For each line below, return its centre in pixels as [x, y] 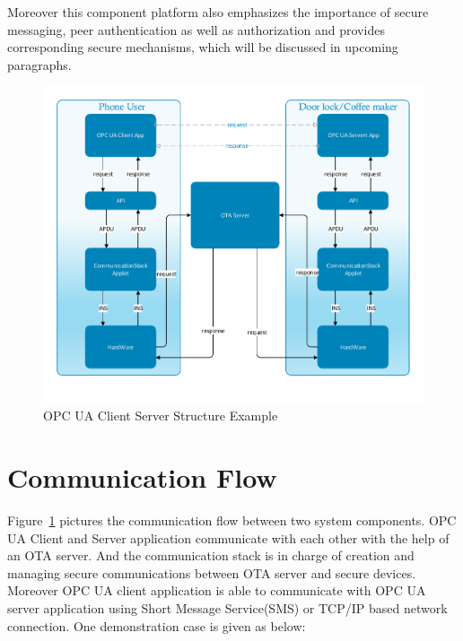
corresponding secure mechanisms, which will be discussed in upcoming [203, 47]
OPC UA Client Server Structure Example [161, 416]
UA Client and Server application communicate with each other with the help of [228, 537]
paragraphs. [39, 64]
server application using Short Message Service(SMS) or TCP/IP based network [227, 607]
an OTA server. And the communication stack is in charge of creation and [211, 555]
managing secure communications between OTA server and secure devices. [212, 572]
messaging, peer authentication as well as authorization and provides [196, 29]
